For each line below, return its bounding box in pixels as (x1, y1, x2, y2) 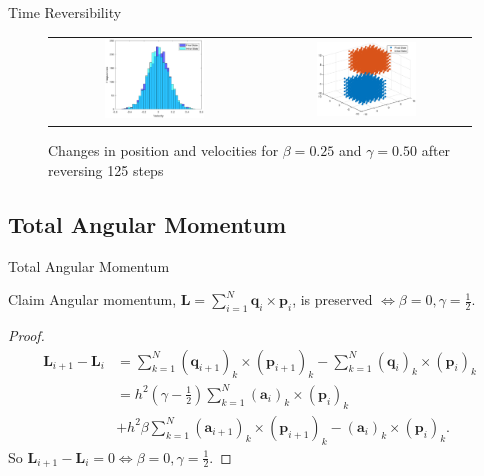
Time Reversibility (8, 2, 122, 22)
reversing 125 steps (48, 159, 164, 180)
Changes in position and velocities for (48, 140, 279, 161)
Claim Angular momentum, (8, 289, 177, 310)
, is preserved (292, 289, 373, 310)
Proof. (8, 325, 45, 345)
